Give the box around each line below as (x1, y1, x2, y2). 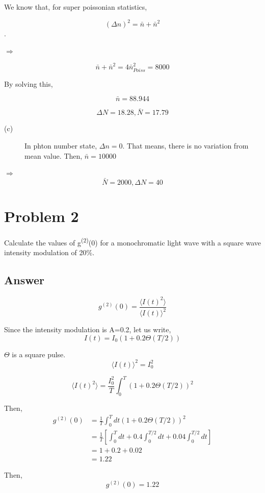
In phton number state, (24, 140, 97, 151)
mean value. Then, (24, 150, 83, 161)
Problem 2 (4, 206, 79, 227)
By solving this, (4, 78, 53, 89)
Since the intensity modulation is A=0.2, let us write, (4, 324, 171, 334)
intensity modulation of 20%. (4, 247, 95, 258)
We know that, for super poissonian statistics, (4, 2, 147, 12)
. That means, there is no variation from (122, 140, 249, 151)
